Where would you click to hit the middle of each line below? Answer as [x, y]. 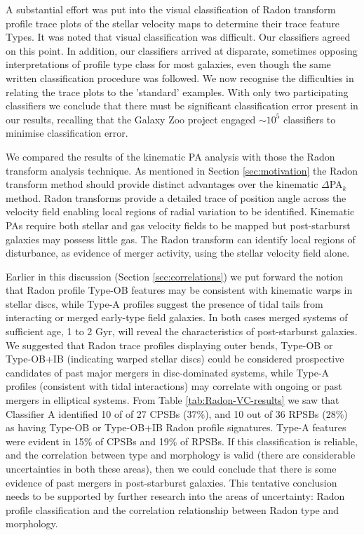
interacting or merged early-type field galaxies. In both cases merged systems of [177, 317]
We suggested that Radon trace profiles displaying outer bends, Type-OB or [169, 345]
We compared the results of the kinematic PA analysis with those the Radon [170, 156]
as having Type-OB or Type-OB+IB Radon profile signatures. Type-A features [176, 427]
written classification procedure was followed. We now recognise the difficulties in [180, 77]
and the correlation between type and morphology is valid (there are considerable [181, 455]
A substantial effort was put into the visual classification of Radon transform [171, 9]
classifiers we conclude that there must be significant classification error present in [182, 106]
